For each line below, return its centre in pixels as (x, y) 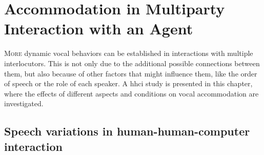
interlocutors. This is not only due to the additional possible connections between (132, 63)
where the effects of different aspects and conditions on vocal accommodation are (131, 93)
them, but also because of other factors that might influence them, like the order (131, 73)
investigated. (24, 103)
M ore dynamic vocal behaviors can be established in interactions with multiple (129, 53)
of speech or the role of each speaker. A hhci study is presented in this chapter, (128, 83)
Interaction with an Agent (99, 28)
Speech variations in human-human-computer (127, 131)
